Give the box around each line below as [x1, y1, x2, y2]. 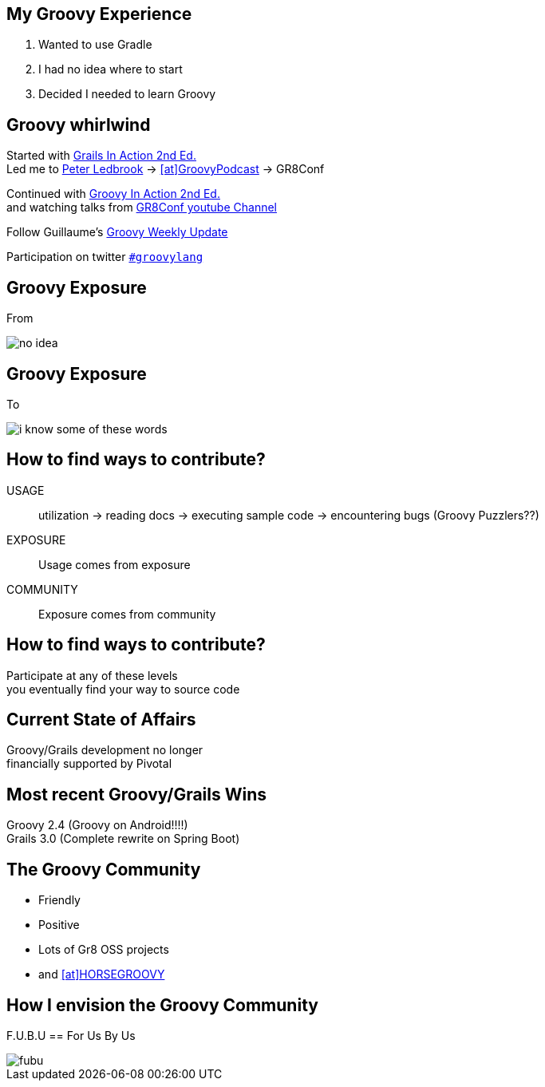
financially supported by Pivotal [6, 757, 172, 771]
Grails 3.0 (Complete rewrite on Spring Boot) [6, 832, 240, 846]
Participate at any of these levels [6, 668, 178, 682]
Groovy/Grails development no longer [6, 743, 203, 757]
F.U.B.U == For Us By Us [6, 1029, 136, 1043]
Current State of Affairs [6, 710, 196, 730]
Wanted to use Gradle [38, 38, 152, 52]
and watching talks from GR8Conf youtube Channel [6, 200, 277, 215]
